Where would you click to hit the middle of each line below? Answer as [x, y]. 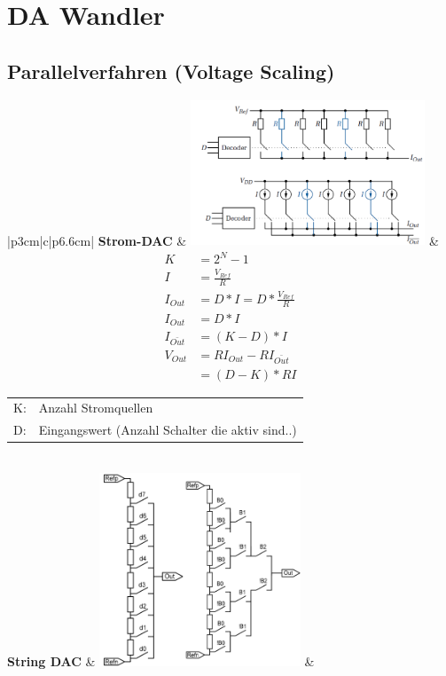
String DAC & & [161, 660]
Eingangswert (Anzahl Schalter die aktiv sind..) [168, 430]
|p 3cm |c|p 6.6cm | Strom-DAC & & [223, 240]
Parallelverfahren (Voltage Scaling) [171, 71]
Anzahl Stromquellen [96, 408]
